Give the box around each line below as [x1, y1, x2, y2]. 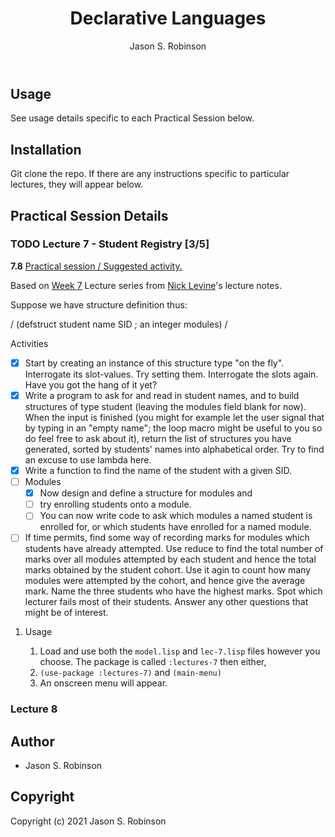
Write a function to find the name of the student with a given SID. [24, 464, 293, 476]
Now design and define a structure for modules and [39, 487, 253, 499]
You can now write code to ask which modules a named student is [39, 510, 313, 522]
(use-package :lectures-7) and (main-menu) [39, 667, 222, 679]
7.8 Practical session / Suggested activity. [10, 260, 183, 272]
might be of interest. [24, 607, 109, 619]
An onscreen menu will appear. [39, 677, 168, 689]
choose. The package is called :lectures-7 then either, [39, 656, 267, 668]
